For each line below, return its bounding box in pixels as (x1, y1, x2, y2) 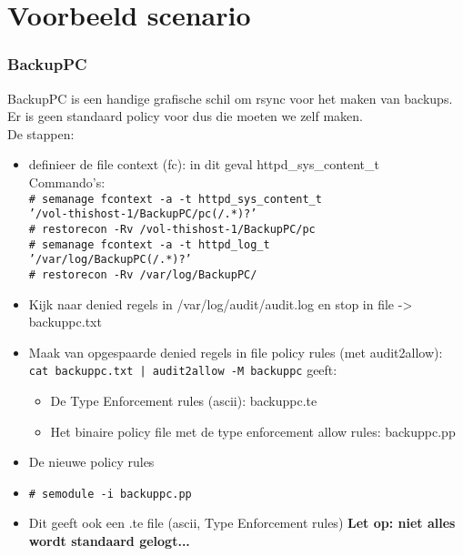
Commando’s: (28, 172, 106, 191)
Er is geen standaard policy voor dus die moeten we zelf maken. (7, 106, 363, 126)
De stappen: (7, 124, 75, 143)
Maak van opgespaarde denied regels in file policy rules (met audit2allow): (28, 342, 443, 361)
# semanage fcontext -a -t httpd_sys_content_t (28, 192, 322, 206)
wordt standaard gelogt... (28, 531, 190, 550)
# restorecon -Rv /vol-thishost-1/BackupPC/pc (28, 222, 316, 236)
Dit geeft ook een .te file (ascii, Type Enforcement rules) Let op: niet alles (28, 513, 456, 532)
